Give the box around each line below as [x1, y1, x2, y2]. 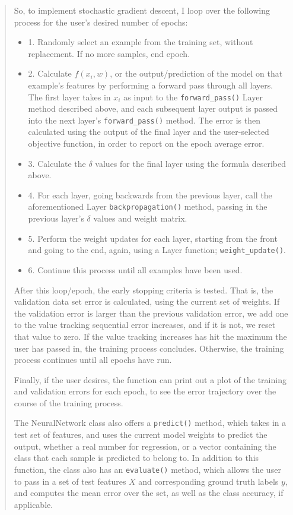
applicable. [14, 498, 53, 510]
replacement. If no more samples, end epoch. [28, 47, 190, 59]
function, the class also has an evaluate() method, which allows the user [14, 463, 281, 475]
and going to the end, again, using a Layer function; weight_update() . [28, 244, 286, 256]
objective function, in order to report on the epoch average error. [28, 137, 265, 150]
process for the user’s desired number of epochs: [14, 15, 188, 28]
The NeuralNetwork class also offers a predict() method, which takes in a [14, 416, 286, 429]
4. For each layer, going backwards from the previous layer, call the [28, 188, 272, 201]
